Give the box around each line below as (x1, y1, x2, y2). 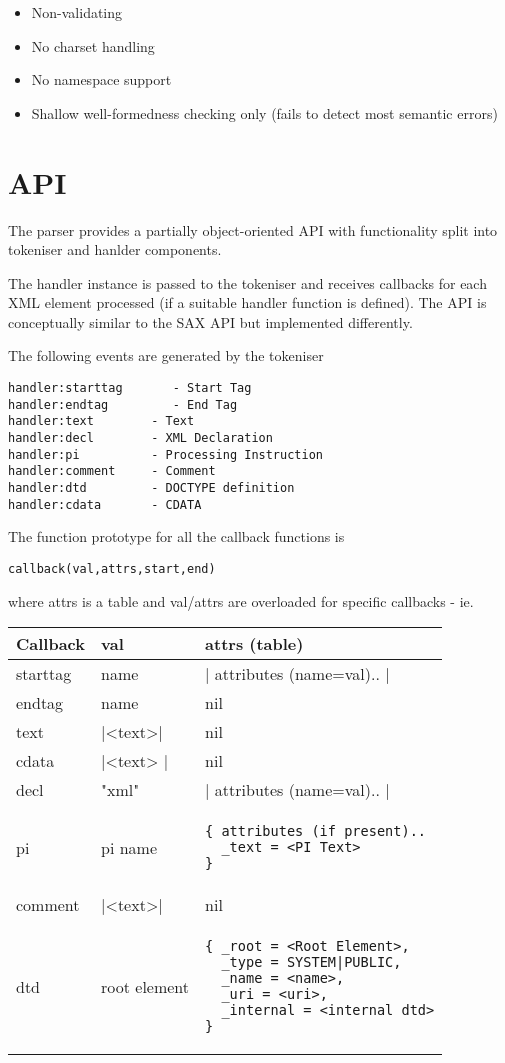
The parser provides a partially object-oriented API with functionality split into (8, 219, 498, 240)
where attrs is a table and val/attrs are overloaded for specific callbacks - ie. (8, 590, 474, 611)
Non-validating (31, 2, 123, 22)
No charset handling (31, 35, 155, 56)
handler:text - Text (8, 414, 195, 429)
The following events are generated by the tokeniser (8, 345, 324, 366)
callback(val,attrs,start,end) (8, 561, 216, 576)
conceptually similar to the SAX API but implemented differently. (8, 311, 413, 332)
